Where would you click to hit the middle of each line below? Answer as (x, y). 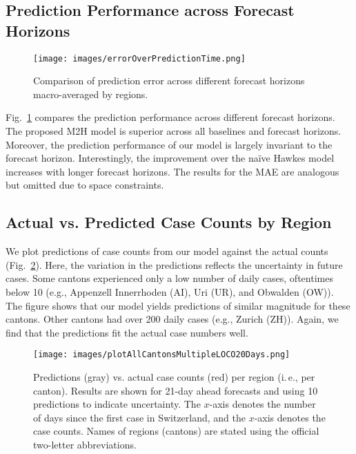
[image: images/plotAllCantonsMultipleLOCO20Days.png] (162, 355)
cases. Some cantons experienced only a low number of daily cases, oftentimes (169, 278)
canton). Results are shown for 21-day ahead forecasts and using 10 (176, 390)
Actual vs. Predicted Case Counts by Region (169, 222)
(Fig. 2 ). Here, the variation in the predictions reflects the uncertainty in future (174, 264)
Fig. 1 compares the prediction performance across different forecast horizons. (170, 117)
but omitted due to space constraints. (85, 185)
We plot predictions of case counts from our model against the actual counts (167, 251)
